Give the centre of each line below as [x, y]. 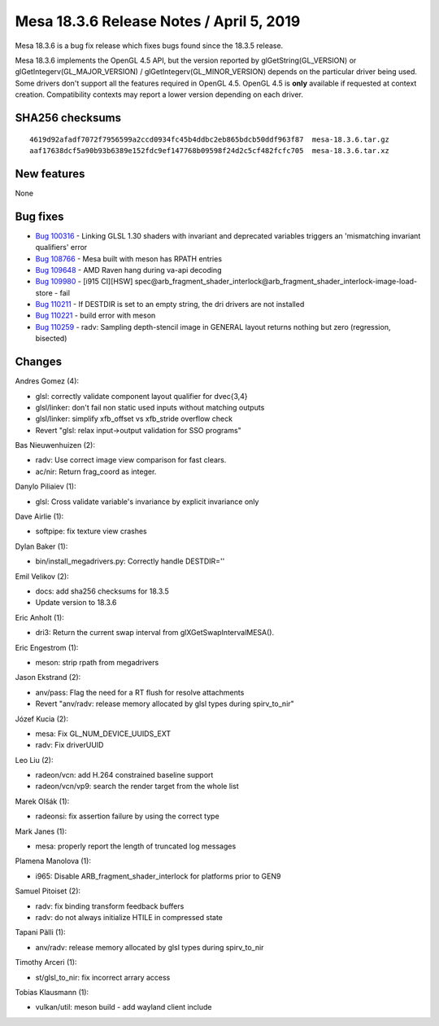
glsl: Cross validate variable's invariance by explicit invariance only [147, 502]
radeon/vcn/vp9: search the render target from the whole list [137, 787]
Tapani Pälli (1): [40, 932]
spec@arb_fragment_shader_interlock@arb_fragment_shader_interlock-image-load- [276, 282]
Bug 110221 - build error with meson [96, 316]
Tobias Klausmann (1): [52, 992]
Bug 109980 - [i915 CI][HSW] [84, 282]
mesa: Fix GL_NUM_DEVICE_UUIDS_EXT [103, 734]
